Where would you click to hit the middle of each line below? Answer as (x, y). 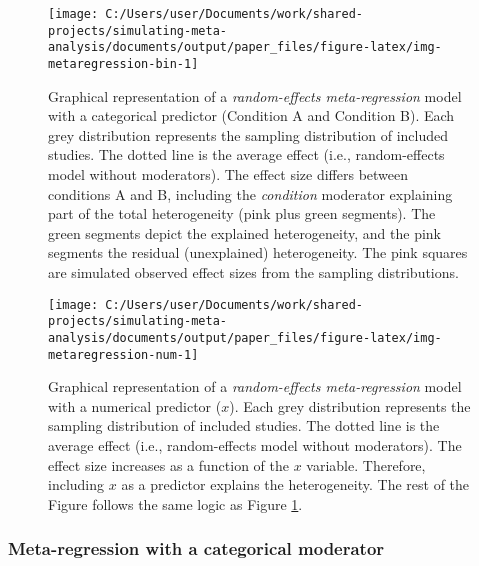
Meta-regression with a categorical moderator (196, 548)
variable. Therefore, (366, 464)
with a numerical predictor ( (135, 405)
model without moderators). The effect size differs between (228, 174)
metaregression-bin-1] (123, 63)
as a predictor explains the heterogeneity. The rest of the (295, 484)
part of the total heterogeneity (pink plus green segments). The (242, 213)
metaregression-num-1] (123, 354)
